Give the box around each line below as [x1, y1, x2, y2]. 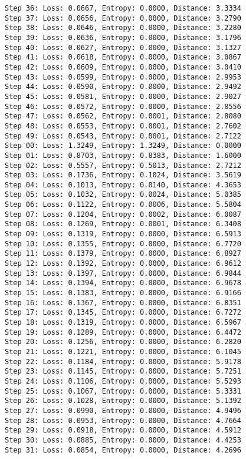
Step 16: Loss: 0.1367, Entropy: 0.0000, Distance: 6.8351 [5, 298, 241, 307]
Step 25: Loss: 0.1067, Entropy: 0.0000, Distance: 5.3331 [5, 387, 241, 395]
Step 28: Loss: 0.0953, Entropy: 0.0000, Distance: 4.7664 [5, 416, 241, 425]
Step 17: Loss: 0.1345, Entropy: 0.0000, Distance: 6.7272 [5, 308, 241, 317]
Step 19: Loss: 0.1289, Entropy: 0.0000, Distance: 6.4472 [5, 328, 241, 336]
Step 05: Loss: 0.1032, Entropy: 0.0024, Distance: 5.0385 [5, 190, 241, 199]
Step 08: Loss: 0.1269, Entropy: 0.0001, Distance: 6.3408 [5, 220, 241, 229]
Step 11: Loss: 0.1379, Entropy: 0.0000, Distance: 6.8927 [5, 249, 241, 258]
